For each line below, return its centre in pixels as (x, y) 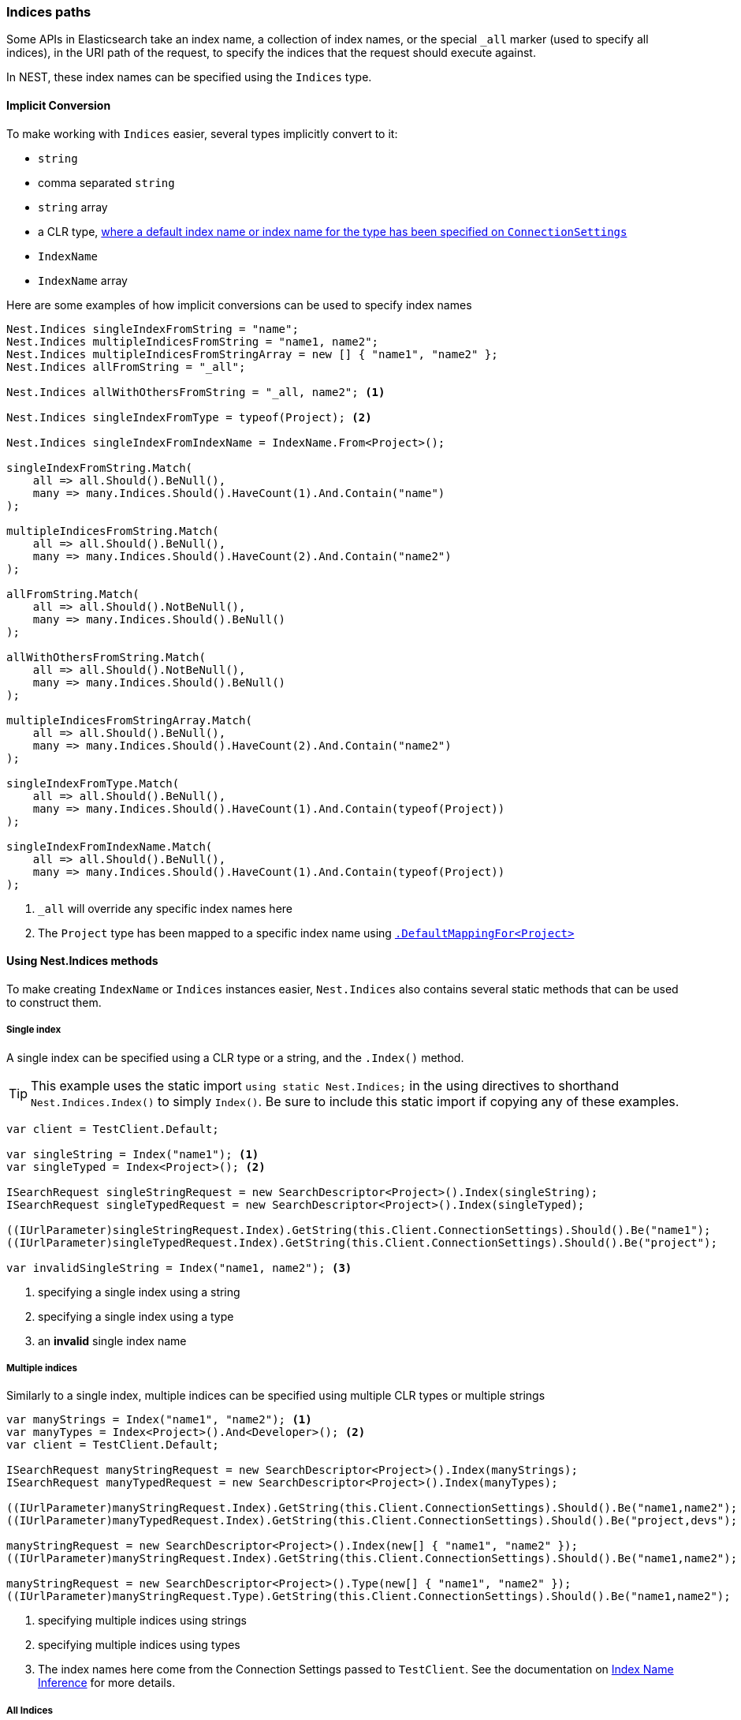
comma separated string (106, 182)
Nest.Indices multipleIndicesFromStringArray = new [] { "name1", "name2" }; (252, 354)
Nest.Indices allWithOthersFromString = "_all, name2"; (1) (196, 392)
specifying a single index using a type (136, 1316)
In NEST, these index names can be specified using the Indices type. (189, 77)
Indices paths (49, 12)
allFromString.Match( (73, 594)
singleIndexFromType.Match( (93, 783)
